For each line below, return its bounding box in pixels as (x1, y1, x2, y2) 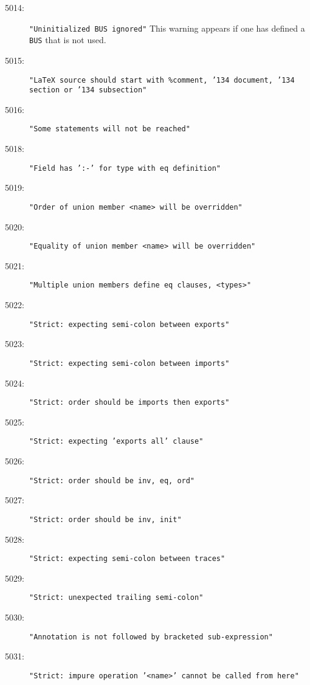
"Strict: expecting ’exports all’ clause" (29, 437, 204, 446)
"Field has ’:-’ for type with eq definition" (29, 164, 221, 173)
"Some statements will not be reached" (29, 125, 190, 134)
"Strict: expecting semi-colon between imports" (29, 359, 230, 368)
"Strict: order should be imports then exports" (29, 398, 230, 407)
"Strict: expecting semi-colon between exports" (29, 320, 230, 329)
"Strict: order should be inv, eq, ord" (29, 476, 195, 485)
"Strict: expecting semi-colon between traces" (29, 554, 226, 563)
